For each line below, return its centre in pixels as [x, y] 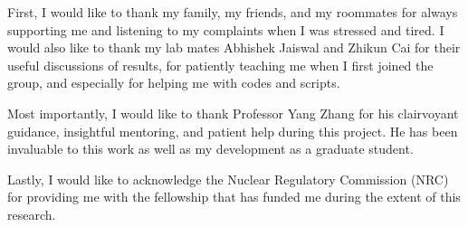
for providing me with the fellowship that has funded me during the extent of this [234, 197]
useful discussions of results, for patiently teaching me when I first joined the [220, 65]
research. [32, 214]
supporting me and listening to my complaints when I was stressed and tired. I [226, 29]
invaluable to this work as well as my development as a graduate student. [210, 149]
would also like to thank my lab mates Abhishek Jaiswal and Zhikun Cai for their [234, 47]
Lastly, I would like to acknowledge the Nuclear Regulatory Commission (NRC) [228, 179]
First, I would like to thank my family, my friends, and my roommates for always [233, 12]
